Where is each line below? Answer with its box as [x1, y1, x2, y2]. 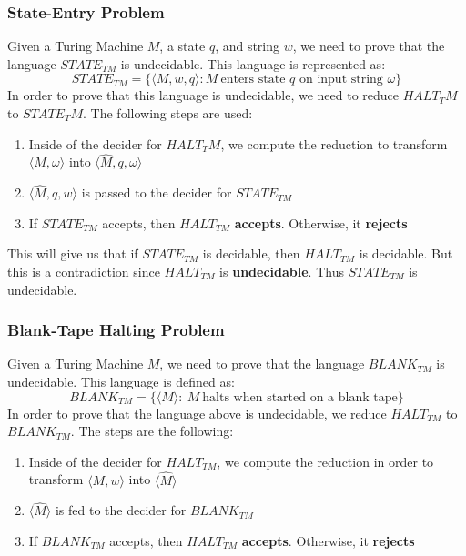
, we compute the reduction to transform [220, 134, 448, 153]
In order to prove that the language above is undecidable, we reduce [7, 403, 387, 422]
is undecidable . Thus [219, 262, 344, 280]
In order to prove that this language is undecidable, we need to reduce [7, 86, 400, 105]
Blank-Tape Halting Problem [7, 318, 225, 341]
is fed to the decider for [55, 500, 187, 520]
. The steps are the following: [70, 421, 234, 440]
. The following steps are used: [83, 104, 253, 122]
